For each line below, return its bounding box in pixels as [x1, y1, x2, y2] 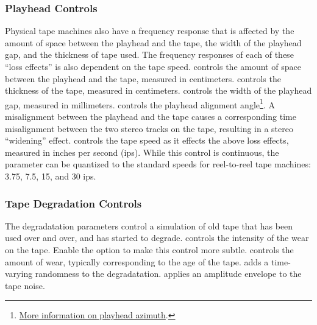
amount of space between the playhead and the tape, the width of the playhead [5, 36, 302, 49]
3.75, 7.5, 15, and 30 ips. [5, 170, 96, 182]
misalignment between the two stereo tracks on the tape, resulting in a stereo [5, 122, 293, 135]
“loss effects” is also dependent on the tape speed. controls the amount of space [5, 60, 301, 72]
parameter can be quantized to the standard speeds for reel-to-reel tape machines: [5, 158, 311, 170]
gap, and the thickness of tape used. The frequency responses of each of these [5, 48, 294, 61]
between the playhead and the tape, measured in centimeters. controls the [5, 72, 281, 85]
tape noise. [5, 279, 45, 292]
